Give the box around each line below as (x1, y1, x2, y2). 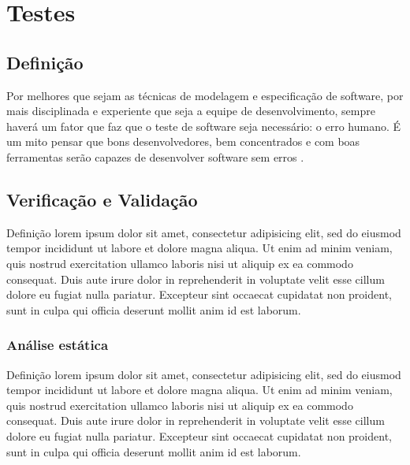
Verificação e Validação (6, 187, 198, 211)
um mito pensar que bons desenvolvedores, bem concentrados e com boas (6, 133, 360, 150)
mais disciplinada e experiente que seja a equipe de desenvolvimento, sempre (6, 102, 375, 119)
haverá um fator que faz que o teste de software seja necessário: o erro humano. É (6, 117, 401, 134)
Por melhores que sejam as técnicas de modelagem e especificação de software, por (6, 87, 404, 103)
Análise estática (6, 335, 109, 355)
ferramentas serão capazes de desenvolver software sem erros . (6, 148, 304, 165)
